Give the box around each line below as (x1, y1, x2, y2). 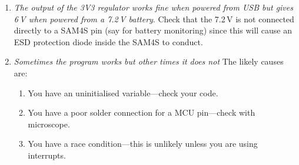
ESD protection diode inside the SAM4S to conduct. (14, 35, 203, 48)
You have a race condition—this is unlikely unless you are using (28, 137, 258, 150)
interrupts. (28, 149, 66, 161)
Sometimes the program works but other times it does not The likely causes (14, 55, 284, 68)
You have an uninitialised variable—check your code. (28, 86, 218, 99)
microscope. (28, 117, 70, 130)
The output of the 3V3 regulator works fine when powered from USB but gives (14, 1, 293, 13)
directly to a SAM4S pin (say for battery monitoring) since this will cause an (14, 24, 293, 36)
